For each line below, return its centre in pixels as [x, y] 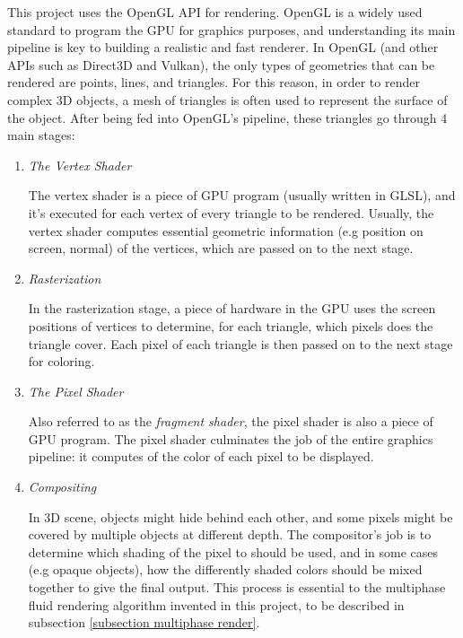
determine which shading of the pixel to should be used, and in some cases [233, 551]
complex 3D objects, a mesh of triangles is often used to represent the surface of [227, 99]
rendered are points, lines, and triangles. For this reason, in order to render [214, 82]
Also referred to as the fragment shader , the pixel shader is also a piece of [231, 421]
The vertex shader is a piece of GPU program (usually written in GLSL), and [242, 195]
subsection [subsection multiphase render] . [144, 622]
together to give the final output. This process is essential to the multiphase [237, 587]
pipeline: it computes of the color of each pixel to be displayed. [201, 456]
